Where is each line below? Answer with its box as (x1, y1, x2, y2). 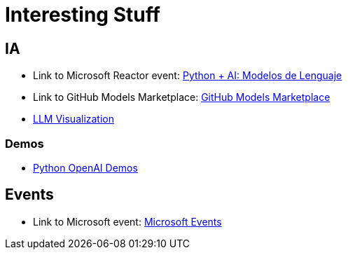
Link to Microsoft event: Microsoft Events (33, 215, 222, 228)
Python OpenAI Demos (33, 161, 138, 174)
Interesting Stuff (5, 3, 160, 27)
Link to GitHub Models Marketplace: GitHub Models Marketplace (33, 91, 330, 104)
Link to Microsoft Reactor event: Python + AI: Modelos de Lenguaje (33, 69, 342, 82)
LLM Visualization (33, 113, 115, 125)
